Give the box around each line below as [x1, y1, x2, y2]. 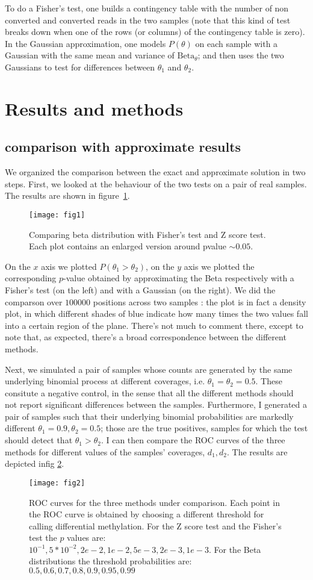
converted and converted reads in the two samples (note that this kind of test [5, 13, 291, 26]
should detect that [5, 434, 73, 446]
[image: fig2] [29, 478, 85, 487]
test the [29, 531, 57, 544]
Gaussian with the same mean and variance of [5, 49, 175, 61]
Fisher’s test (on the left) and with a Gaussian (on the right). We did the [5, 283, 276, 296]
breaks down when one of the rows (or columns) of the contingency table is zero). [5, 25, 305, 38]
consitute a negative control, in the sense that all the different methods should [5, 386, 294, 399]
